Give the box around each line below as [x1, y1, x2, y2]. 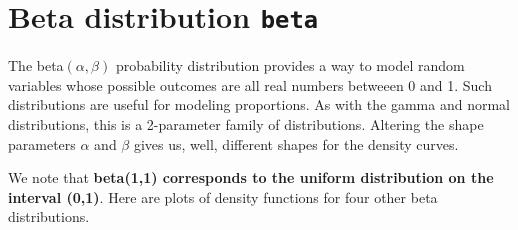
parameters [8, 133, 76, 154]
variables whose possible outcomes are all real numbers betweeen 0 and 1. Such [8, 74, 492, 95]
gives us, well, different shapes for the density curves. [133, 133, 459, 154]
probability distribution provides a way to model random [115, 55, 465, 76]
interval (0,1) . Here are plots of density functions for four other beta [8, 186, 438, 207]
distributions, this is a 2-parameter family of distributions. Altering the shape [8, 114, 484, 135]
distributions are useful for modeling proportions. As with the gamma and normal [8, 94, 510, 115]
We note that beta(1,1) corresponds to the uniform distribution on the [8, 167, 494, 188]
